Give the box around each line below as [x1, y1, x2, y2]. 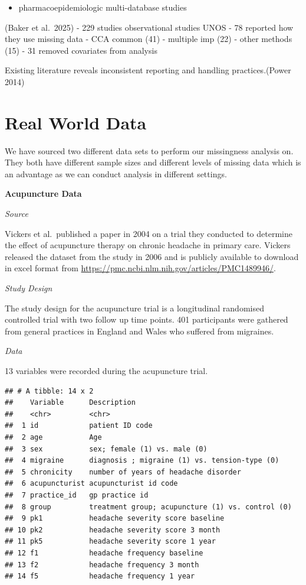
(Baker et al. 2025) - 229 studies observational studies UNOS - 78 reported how [5, 21, 294, 33]
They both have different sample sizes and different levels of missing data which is [5, 156, 301, 168]
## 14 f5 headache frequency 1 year [5, 572, 195, 581]
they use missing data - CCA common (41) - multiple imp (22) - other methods [5, 32, 292, 45]
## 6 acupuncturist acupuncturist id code [5, 479, 178, 488]
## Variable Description [5, 398, 136, 407]
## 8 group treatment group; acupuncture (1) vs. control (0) [5, 502, 292, 511]
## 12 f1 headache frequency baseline [5, 548, 203, 557]
